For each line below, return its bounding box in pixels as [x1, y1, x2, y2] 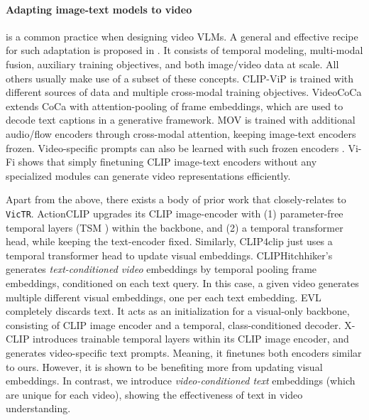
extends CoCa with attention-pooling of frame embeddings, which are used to [6, 98, 343, 113]
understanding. [6, 401, 71, 416]
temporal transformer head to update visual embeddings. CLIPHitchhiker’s [6, 247, 333, 262]
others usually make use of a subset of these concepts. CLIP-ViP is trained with [6, 70, 354, 85]
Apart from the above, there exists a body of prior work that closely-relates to [6, 192, 346, 207]
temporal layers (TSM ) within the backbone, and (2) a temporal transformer [6, 220, 343, 235]
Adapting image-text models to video [6, 1, 192, 16]
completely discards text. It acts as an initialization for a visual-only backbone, [6, 303, 350, 318]
